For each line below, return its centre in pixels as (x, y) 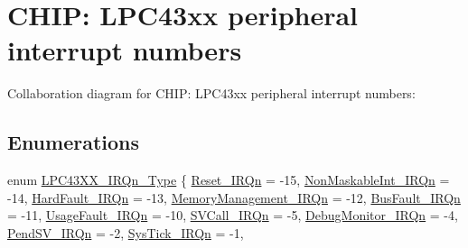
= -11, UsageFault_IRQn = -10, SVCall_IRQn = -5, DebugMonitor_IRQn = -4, (233, 215)
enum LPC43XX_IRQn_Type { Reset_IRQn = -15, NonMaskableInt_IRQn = (229, 180)
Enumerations (74, 142)
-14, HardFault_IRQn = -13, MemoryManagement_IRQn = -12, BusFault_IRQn (234, 197)
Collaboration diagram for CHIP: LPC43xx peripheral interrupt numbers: (211, 93)
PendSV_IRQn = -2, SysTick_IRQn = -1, (126, 232)
